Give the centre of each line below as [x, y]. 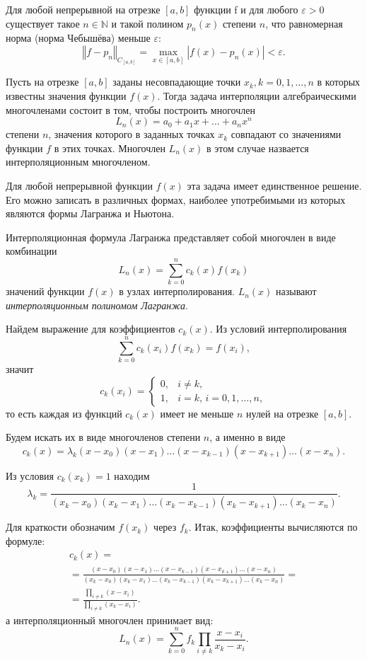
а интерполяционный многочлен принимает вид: [110, 620]
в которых [339, 82]
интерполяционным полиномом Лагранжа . [97, 305]
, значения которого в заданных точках [132, 134]
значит [20, 369]
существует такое [43, 23]
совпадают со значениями [286, 134]
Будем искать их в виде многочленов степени [103, 437]
